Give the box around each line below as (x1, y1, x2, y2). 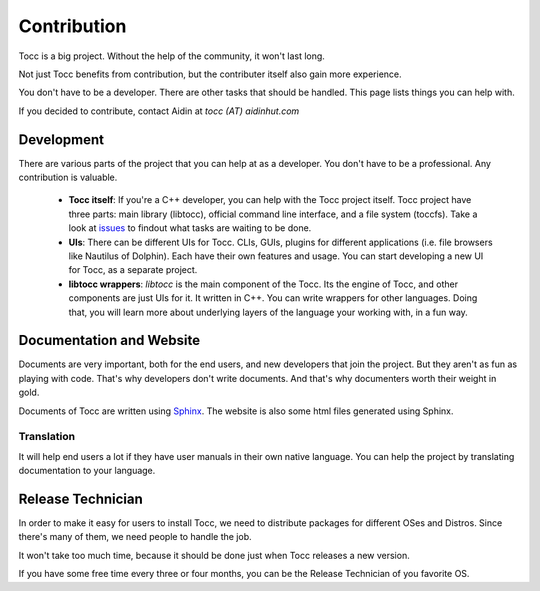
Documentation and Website (18, 332, 200, 349)
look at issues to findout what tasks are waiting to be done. (68, 222, 312, 234)
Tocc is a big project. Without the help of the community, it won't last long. (18, 50, 325, 62)
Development (18, 131, 105, 148)
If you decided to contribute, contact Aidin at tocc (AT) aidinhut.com (18, 105, 300, 117)
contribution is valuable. (18, 171, 118, 184)
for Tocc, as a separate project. (68, 264, 198, 276)
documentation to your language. (18, 465, 156, 477)
